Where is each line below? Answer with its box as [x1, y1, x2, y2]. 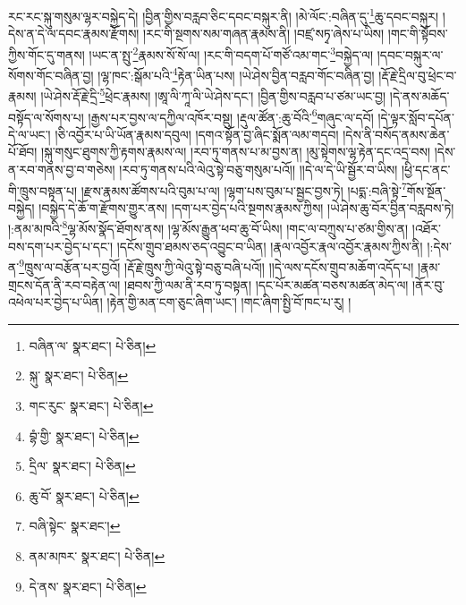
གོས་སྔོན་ [406, 181, 446, 200]
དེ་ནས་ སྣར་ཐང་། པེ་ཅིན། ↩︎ [29, 576, 147, 595]
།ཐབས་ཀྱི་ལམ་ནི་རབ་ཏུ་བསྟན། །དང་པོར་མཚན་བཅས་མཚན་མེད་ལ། [124, 275, 409, 294]
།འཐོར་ [411, 219, 441, 238]
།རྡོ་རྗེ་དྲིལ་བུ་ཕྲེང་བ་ [378, 65, 457, 84]
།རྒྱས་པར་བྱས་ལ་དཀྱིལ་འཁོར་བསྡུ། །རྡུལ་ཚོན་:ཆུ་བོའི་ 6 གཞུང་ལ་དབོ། [88, 105, 374, 126]
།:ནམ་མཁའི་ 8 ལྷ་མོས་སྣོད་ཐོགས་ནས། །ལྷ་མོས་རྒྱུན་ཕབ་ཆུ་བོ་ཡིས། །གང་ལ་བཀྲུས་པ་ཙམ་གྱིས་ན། [8, 217, 409, 238]
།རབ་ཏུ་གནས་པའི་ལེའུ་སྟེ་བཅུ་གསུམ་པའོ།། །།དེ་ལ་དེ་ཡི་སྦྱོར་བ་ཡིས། [119, 160, 398, 179]
